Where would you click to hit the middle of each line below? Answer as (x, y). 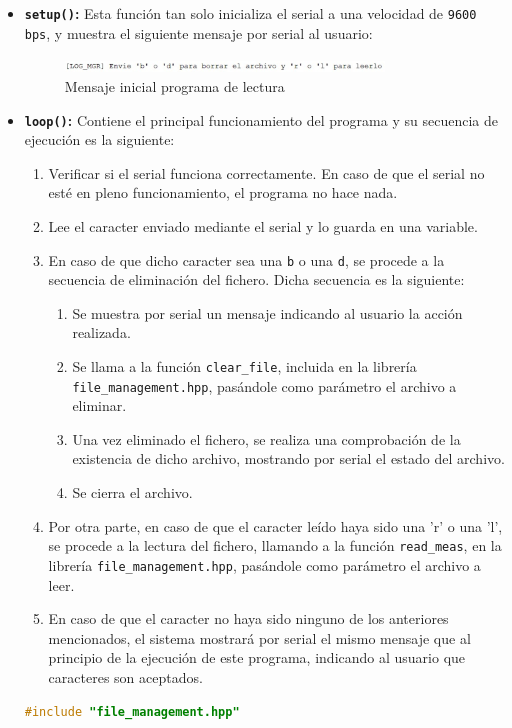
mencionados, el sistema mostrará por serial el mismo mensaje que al (259, 637)
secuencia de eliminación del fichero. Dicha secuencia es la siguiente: (256, 279)
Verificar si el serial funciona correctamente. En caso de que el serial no (266, 172)
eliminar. (99, 405)
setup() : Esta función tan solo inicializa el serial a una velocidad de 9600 (250, 13)
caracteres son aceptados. (125, 676)
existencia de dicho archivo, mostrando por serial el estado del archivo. (288, 458)
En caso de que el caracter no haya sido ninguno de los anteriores (248, 618)
